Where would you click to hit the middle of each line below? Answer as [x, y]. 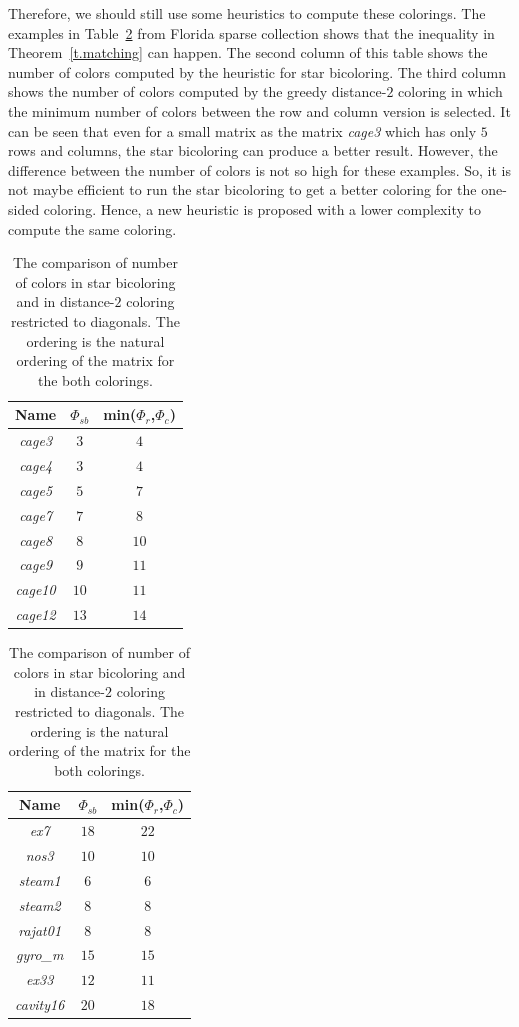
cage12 [35, 614]
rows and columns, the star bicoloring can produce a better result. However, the [253, 150]
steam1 [39, 879]
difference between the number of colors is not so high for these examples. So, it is [260, 169]
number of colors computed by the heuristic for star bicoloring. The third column [257, 71]
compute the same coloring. [92, 228]
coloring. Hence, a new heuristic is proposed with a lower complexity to [262, 208]
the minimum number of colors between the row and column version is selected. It [259, 110]
